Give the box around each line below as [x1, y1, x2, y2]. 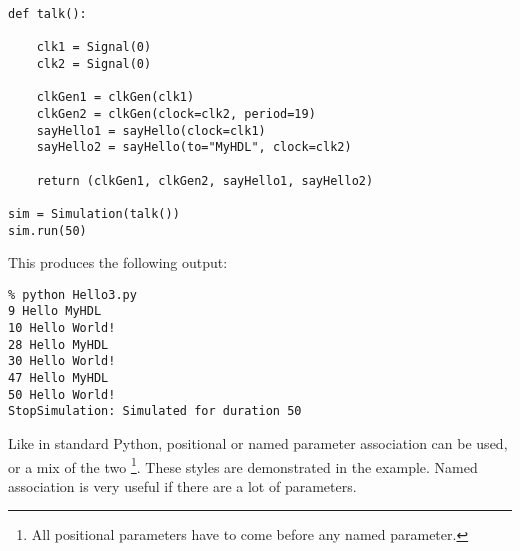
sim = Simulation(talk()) [8, 206, 180, 221]
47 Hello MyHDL [8, 371, 109, 386]
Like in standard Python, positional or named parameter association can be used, [8, 433, 508, 454]
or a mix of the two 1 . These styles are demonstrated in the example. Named [8, 453, 478, 477]
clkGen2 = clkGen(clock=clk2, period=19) [36, 106, 316, 121]
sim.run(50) [8, 223, 87, 238]
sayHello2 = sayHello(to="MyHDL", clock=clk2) [36, 140, 352, 155]
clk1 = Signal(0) [36, 40, 152, 55]
